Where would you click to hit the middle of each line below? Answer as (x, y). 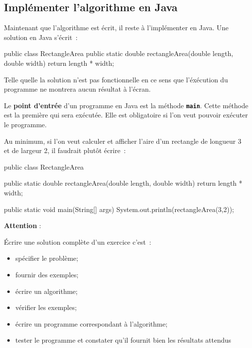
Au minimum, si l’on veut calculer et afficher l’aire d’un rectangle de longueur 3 (123, 141)
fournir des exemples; (47, 274)
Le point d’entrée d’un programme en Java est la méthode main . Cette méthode (126, 105)
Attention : (23, 225)
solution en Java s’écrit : (41, 37)
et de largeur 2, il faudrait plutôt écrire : (65, 150)
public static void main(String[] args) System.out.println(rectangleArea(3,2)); (119, 209)
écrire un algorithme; (46, 291)
